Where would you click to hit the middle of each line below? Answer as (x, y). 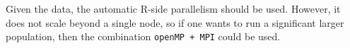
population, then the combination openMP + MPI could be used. (143, 36)
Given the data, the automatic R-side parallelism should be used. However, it (173, 8)
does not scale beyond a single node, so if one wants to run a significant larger (175, 22)
